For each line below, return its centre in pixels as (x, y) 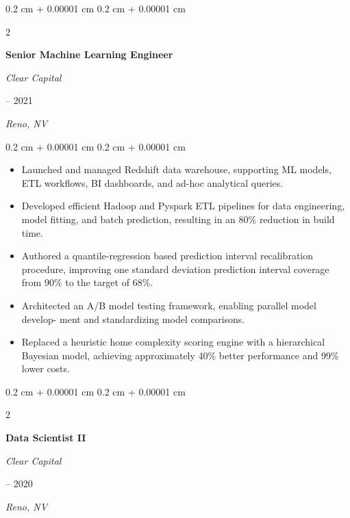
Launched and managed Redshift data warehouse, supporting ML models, (176, 169)
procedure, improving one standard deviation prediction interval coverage (175, 269)
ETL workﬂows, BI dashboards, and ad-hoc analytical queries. (152, 182)
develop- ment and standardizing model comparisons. (133, 319)
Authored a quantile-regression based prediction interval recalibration (167, 256)
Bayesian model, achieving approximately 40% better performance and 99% (180, 355)
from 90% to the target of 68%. (87, 282)
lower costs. (46, 368)
